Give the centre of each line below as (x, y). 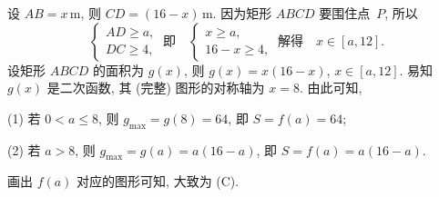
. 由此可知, (331, 88)
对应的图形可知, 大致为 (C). (158, 181)
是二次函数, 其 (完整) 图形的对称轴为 (156, 88)
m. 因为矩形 (237, 13)
